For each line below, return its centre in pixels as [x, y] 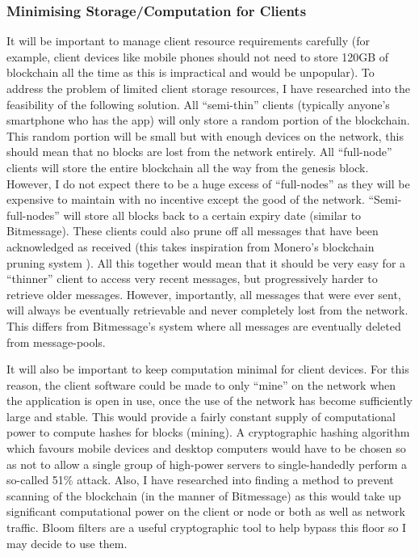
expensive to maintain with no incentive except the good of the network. [186, 199]
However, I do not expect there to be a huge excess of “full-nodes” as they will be [208, 183]
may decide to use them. [67, 543]
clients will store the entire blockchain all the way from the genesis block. [188, 167]
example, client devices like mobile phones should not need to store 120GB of [198, 56]
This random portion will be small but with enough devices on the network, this [205, 135]
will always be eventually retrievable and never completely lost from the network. [207, 310]
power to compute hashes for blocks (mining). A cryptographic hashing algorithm [208, 432]
